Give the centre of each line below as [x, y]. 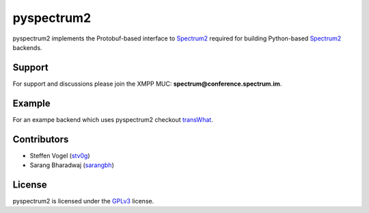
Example [31, 103]
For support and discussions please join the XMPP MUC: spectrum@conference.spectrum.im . [147, 84]
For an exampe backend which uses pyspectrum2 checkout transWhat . [113, 119]
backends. [27, 47]
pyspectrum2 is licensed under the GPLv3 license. [83, 201]
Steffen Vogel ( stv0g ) [60, 155]
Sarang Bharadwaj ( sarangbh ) [72, 165]
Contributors [41, 139]
